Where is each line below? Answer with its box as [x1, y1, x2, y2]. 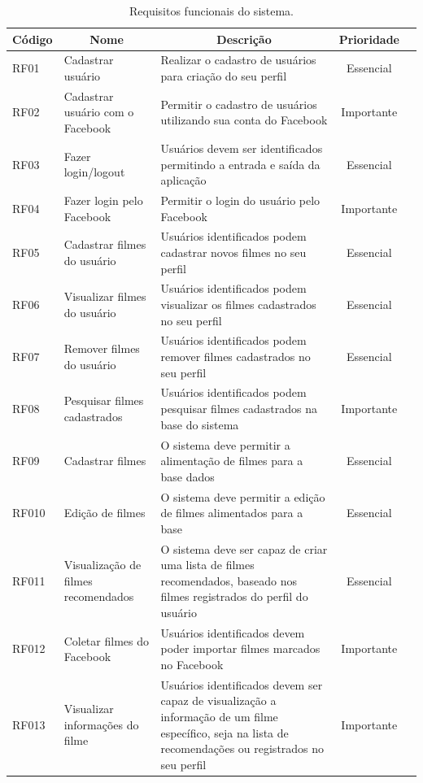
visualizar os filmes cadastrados [160, 296, 316, 312]
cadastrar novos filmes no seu [160, 243, 307, 260]
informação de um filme [160, 708, 278, 724]
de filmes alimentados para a [160, 504, 303, 521]
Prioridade [338, 30, 399, 47]
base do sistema [160, 415, 239, 433]
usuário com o [63, 103, 134, 120]
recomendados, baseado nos [160, 572, 297, 589]
